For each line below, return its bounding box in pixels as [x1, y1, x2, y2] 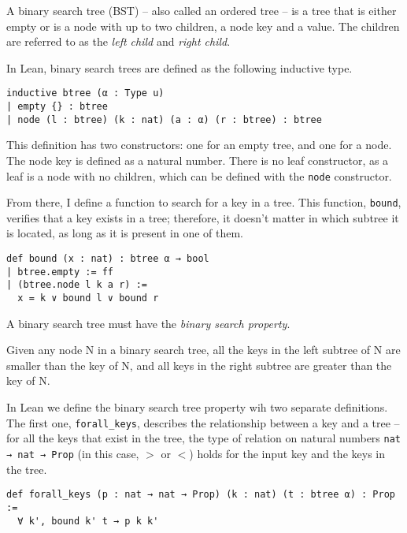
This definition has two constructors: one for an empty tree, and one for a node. [6, 136, 392, 153]
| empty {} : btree [6, 101, 108, 113]
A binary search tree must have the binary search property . [6, 315, 290, 331]
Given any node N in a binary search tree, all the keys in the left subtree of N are [6, 341, 401, 358]
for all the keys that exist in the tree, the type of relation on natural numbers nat [6, 430, 401, 446]
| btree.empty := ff [6, 266, 114, 278]
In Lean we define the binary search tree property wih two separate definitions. [6, 399, 388, 416]
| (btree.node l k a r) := [6, 279, 147, 291]
